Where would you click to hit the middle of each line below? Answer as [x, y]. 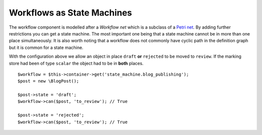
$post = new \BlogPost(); [49, 81]
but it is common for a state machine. [46, 47]
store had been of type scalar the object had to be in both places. [76, 63]
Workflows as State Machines [71, 13]
